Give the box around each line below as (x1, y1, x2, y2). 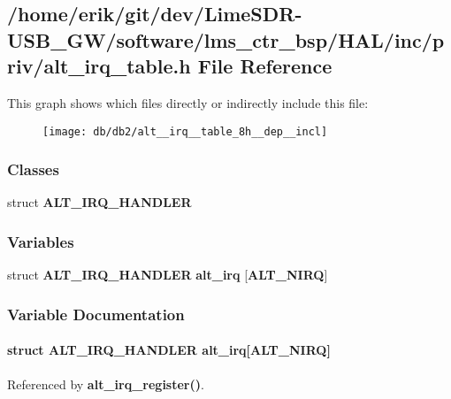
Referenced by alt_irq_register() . (7, 374, 204, 393)
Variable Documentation (7, 303, 185, 325)
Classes (7, 158, 59, 180)
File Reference (197, 52, 333, 80)
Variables (7, 230, 74, 252)
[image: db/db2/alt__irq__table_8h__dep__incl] (42, 125, 328, 138)
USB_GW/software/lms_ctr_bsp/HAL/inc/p (7, 26, 445, 53)
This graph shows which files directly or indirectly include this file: (7, 93, 369, 111)
